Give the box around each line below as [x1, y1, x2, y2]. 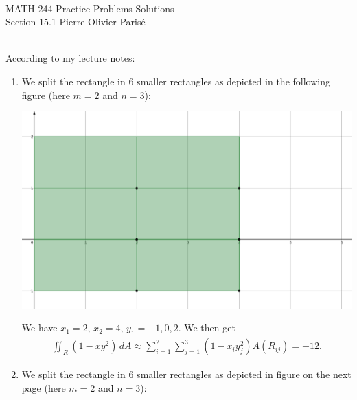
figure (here [21, 87, 70, 102]
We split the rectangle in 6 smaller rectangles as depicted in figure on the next [21, 367, 352, 381]
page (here [21, 380, 66, 395]
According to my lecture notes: [5, 51, 135, 65]
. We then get [178, 320, 235, 335]
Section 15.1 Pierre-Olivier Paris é [5, 14, 146, 29]
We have [21, 320, 58, 335]
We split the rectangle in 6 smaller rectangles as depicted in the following [21, 74, 330, 88]
